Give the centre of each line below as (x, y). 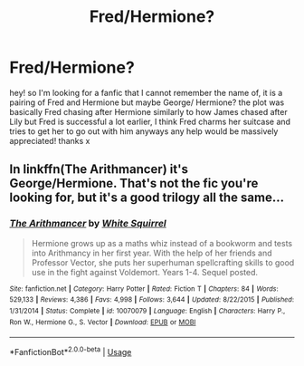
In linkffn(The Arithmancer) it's (99, 169)
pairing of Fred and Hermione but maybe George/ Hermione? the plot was (147, 102)
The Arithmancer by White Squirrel (88, 224)
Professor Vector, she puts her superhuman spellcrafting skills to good (163, 262)
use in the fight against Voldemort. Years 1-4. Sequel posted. (145, 272)
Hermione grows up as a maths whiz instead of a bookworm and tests (161, 243)
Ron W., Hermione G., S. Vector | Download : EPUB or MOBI (103, 322)
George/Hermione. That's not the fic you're (134, 183)
